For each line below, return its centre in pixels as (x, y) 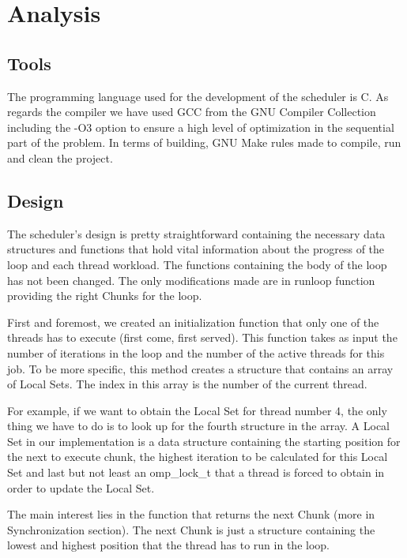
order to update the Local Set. (81, 487)
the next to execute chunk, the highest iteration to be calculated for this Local (198, 457)
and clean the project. (60, 157)
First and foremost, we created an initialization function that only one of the (193, 322)
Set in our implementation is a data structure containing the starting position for (204, 441)
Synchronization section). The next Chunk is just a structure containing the (191, 529)
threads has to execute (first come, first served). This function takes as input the (202, 337)
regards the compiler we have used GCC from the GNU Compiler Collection (192, 112)
